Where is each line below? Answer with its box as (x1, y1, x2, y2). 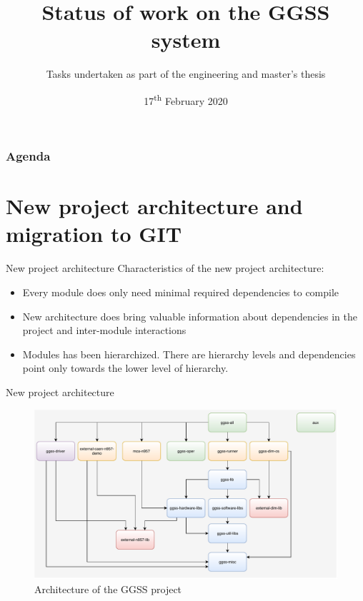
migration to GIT (6, 219, 182, 248)
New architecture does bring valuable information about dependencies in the (22, 308, 357, 323)
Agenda (6, 147, 51, 165)
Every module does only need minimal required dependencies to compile (22, 284, 339, 299)
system (151, 25, 221, 54)
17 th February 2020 (144, 91, 228, 108)
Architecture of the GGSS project (34, 581, 182, 596)
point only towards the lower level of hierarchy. (22, 360, 229, 375)
